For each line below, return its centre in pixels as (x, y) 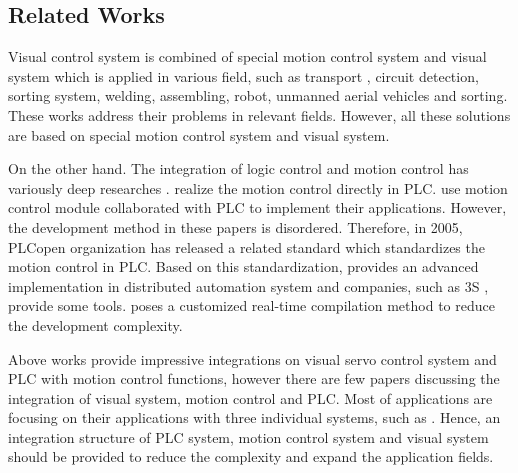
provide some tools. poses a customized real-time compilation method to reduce (251, 305)
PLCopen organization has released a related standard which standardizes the (246, 246)
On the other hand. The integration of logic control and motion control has (238, 168)
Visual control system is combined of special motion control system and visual (247, 56)
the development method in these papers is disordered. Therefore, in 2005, (235, 226)
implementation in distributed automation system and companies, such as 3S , (248, 285)
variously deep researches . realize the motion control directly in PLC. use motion (258, 187)
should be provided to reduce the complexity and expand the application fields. (251, 456)
